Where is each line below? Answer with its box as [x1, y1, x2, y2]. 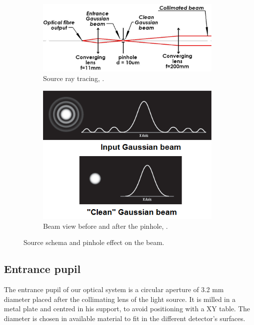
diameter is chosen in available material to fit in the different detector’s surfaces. [4, 313, 245, 323]
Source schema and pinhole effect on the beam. [23, 237, 164, 247]
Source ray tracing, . [43, 73, 104, 83]
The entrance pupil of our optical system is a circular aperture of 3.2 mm [4, 284, 224, 294]
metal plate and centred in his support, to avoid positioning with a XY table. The [4, 303, 250, 314]
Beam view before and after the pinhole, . [43, 220, 168, 231]
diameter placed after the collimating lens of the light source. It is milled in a [4, 294, 236, 304]
